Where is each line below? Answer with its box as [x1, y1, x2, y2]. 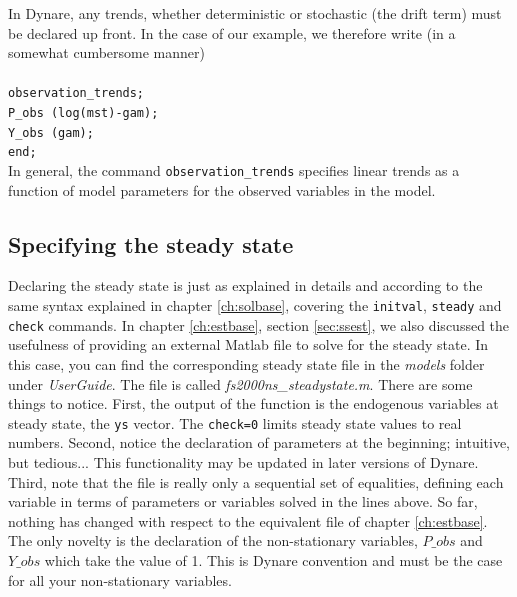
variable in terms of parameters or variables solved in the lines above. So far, [8, 491, 478, 512]
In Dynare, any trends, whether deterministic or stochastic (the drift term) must [8, 3, 502, 23]
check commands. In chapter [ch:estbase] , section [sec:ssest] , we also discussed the [8, 314, 510, 335]
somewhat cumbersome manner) [8, 42, 205, 63]
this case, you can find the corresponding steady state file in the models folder [8, 353, 485, 374]
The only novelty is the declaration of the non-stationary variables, [8, 530, 418, 551]
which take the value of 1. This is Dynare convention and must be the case [44, 549, 503, 570]
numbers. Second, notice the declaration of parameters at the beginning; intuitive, [8, 432, 511, 453]
